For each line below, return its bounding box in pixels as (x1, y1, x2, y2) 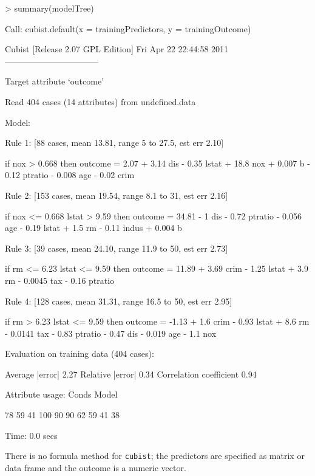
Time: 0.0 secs (5, 429, 58, 441)
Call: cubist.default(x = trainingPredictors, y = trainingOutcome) (5, 22, 251, 35)
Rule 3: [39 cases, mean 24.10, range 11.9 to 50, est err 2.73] (5, 241, 228, 254)
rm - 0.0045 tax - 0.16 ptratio (5, 274, 115, 286)
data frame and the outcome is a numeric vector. (5, 461, 186, 474)
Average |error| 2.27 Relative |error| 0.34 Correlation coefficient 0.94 (5, 367, 257, 380)
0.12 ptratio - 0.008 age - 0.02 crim (5, 168, 135, 181)
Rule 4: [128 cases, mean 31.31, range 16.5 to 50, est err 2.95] (5, 294, 232, 307)
